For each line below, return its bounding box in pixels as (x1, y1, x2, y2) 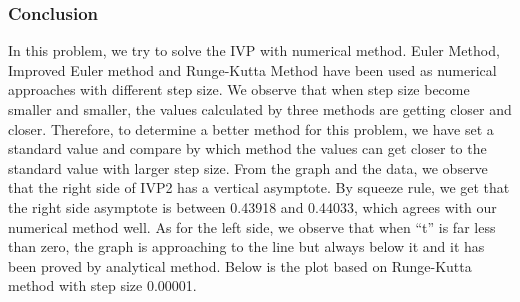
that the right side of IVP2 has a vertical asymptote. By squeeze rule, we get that (8, 177, 510, 198)
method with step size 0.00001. (8, 275, 197, 296)
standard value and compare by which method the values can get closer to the (8, 138, 487, 159)
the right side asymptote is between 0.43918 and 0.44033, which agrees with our (8, 196, 497, 217)
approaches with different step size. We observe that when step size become (8, 79, 470, 100)
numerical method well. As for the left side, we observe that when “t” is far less (8, 216, 496, 237)
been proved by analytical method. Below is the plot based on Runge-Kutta (8, 255, 472, 276)
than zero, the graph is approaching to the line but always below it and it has (8, 236, 485, 257)
